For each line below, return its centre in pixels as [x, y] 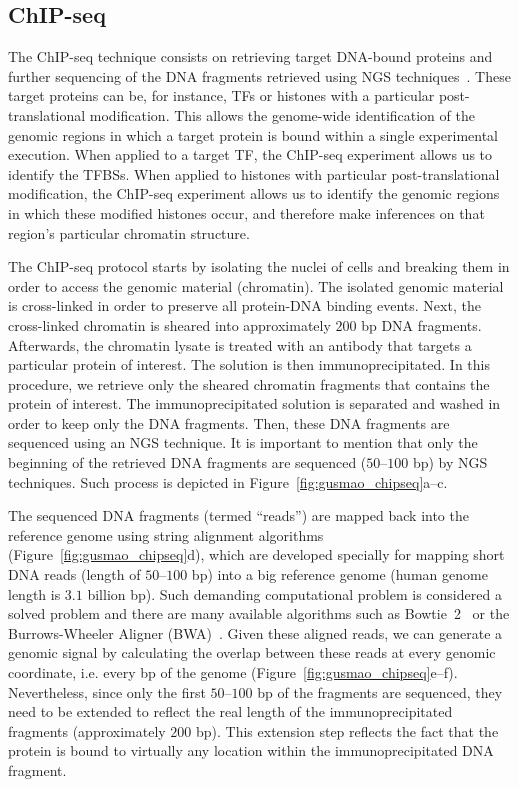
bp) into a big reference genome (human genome [339, 574]
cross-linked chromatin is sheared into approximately [169, 324]
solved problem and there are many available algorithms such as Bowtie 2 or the [259, 613]
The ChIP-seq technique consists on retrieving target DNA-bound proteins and [250, 56]
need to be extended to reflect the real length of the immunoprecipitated [230, 711]
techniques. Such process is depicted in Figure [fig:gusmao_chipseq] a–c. [228, 481]
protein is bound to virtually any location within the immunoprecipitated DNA [251, 750]
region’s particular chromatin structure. [129, 232]
